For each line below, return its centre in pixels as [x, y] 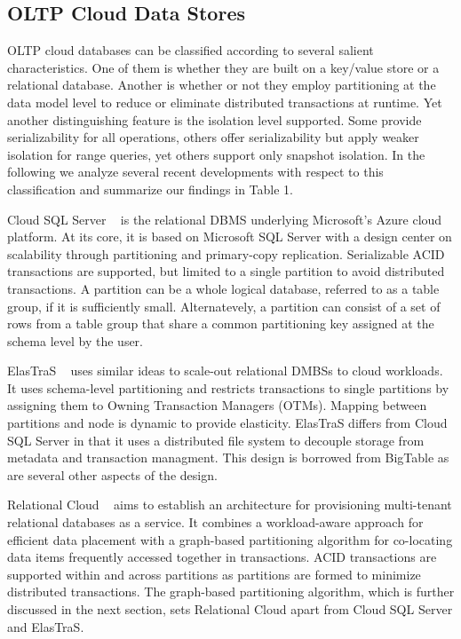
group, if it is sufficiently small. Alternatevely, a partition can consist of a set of [224, 306]
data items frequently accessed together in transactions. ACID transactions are [222, 557]
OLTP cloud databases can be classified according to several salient [191, 50]
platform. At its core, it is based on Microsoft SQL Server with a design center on [230, 237]
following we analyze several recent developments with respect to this [195, 172]
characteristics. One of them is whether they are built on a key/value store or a [223, 67]
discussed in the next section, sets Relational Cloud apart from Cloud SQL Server [230, 609]
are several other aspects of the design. [112, 474]
